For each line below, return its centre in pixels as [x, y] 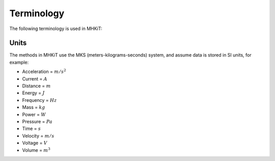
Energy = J [33, 93]
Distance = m [36, 86]
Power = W [34, 114]
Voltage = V [35, 143]
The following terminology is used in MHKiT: [56, 29]
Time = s [31, 129]
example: [19, 62]
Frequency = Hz [39, 100]
